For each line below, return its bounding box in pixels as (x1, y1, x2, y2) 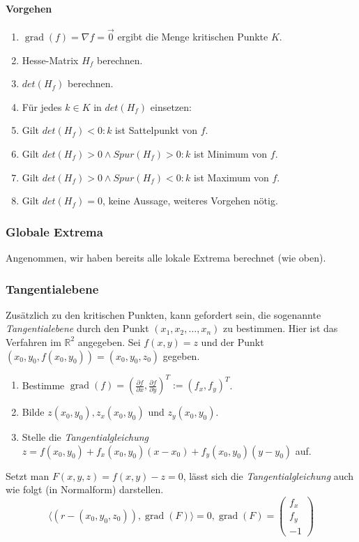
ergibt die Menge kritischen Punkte (117, 29, 268, 44)
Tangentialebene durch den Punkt (6, 321, 149, 336)
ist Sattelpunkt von (115, 123, 198, 137)
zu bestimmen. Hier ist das (223, 321, 338, 336)
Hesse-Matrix (22, 52, 79, 67)
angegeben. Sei (77, 334, 141, 349)
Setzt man (6, 468, 49, 483)
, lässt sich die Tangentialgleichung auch (183, 468, 354, 483)
